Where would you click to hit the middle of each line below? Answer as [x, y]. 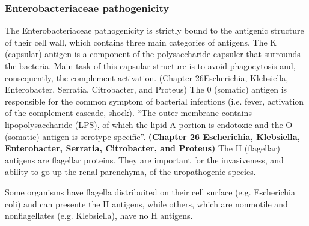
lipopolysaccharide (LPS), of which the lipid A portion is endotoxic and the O [149, 124]
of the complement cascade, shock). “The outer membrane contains [128, 113]
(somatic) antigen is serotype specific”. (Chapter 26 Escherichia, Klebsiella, [153, 136]
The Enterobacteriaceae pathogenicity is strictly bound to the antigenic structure [154, 30]
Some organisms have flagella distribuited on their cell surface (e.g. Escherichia [150, 191]
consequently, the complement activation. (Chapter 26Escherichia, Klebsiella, [147, 77]
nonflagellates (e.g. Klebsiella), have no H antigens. [99, 215]
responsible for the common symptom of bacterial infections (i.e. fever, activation [154, 101]
